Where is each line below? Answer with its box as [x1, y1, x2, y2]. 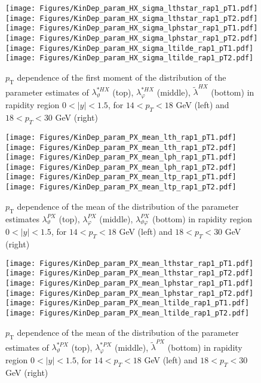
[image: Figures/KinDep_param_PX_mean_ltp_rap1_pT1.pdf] [5, 173, 237, 182]
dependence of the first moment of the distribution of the [17, 71, 226, 83]
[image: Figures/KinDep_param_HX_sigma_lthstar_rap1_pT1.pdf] [5, 4, 258, 13]
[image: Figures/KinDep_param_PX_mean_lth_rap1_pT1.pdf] [5, 133, 237, 142]
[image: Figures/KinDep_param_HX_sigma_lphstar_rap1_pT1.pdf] [5, 24, 258, 33]
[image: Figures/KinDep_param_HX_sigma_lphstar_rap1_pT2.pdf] [5, 33, 258, 42]
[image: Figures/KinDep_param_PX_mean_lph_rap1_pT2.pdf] [5, 163, 237, 171]
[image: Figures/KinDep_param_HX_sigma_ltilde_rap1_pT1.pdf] [5, 44, 254, 53]
